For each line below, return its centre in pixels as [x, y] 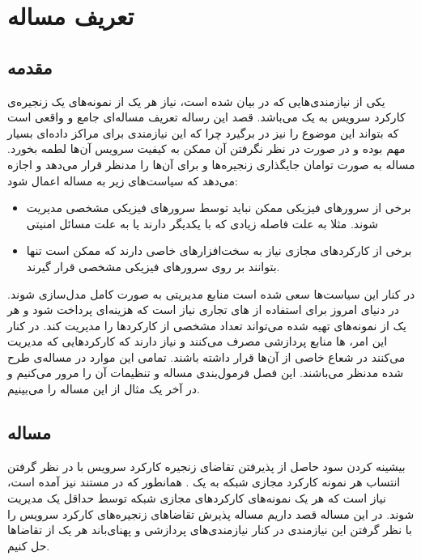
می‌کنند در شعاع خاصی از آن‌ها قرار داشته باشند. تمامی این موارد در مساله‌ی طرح [206, 356]
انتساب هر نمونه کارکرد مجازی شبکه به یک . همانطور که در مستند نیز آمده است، [204, 482]
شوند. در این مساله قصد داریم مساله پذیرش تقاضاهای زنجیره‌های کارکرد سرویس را [211, 513]
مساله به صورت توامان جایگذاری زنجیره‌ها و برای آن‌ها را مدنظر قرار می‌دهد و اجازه [211, 164]
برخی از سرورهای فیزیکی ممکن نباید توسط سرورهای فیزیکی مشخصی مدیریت [219, 208]
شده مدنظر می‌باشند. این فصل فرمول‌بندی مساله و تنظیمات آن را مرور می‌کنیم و [206, 373]
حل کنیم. [29, 545]
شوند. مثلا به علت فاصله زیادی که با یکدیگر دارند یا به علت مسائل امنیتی [202, 223]
